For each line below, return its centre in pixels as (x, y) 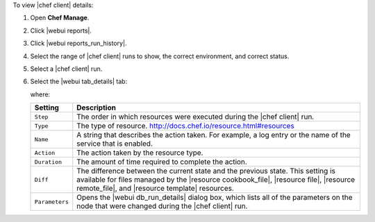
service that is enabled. (115, 144)
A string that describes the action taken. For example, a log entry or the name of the (214, 135)
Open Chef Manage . (60, 18)
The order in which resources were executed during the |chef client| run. (195, 117)
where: (40, 94)
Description (96, 108)
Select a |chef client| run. (66, 69)
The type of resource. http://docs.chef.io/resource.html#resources (185, 126)
